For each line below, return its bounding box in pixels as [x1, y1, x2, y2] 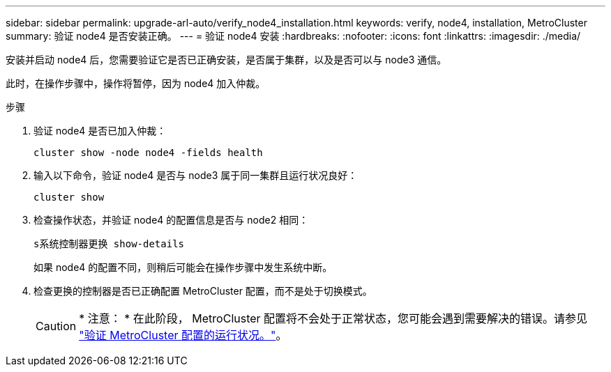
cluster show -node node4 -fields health [33, 147, 263, 158]
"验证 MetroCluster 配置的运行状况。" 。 [79, 328, 287, 342]
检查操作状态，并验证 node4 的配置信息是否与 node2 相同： [33, 214, 309, 226]
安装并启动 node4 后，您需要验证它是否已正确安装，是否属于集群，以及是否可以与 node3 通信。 [6, 54, 447, 65]
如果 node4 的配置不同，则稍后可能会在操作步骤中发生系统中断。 [33, 261, 333, 273]
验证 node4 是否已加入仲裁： [33, 125, 167, 137]
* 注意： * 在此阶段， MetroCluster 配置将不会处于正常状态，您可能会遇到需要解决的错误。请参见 [79, 311, 588, 325]
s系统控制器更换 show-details [33, 238, 185, 249]
